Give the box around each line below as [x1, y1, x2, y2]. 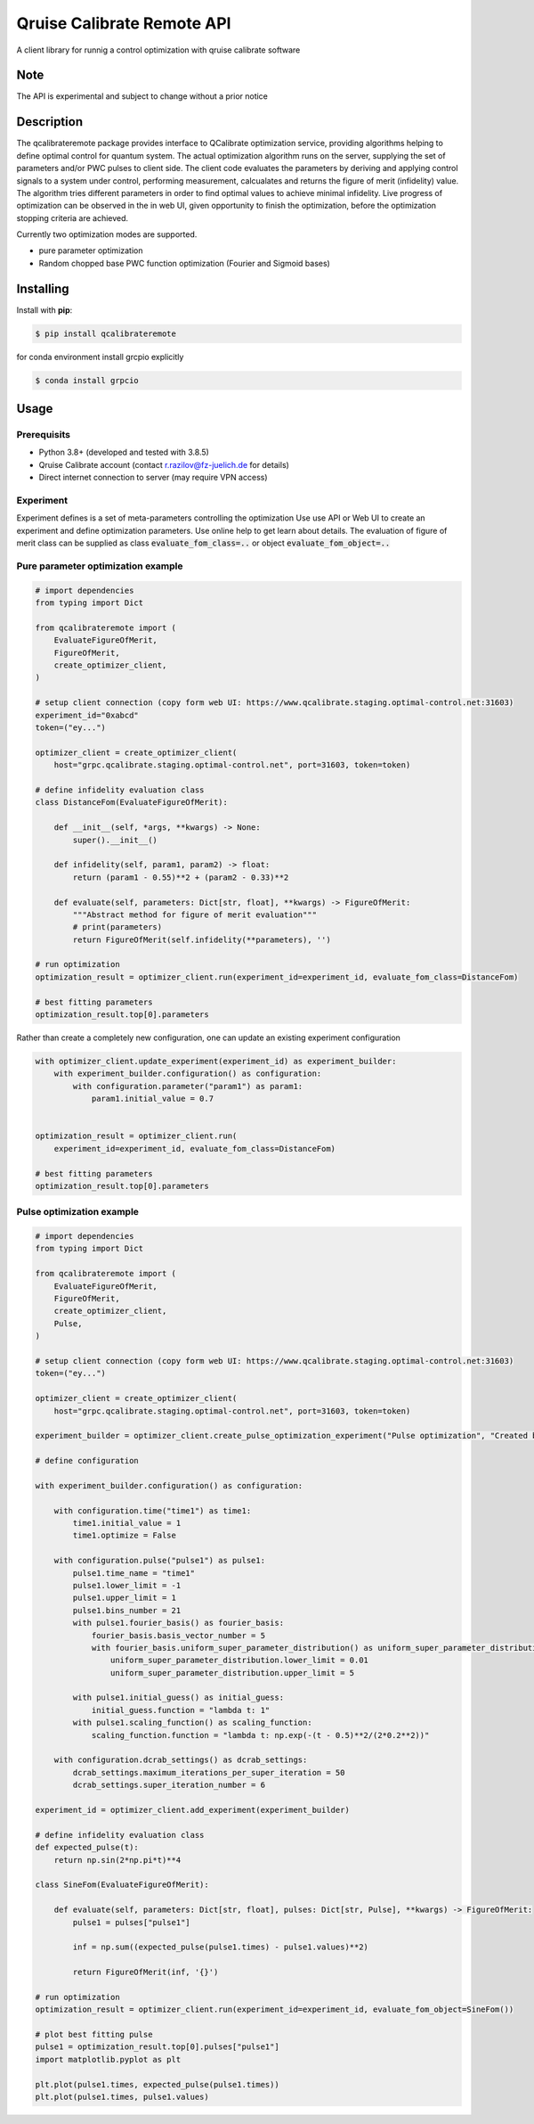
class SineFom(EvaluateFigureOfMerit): [35, 1880, 209, 1890]
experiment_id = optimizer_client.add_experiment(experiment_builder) [35, 1805, 351, 1815]
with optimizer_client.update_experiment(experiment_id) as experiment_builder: [35, 1056, 397, 1066]
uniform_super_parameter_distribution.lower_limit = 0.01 [109, 1655, 369, 1666]
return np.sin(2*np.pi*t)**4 [53, 1855, 182, 1865]
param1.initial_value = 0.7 [91, 1094, 214, 1104]
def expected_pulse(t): [35, 1842, 140, 1853]
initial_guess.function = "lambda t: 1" [91, 1705, 271, 1715]
